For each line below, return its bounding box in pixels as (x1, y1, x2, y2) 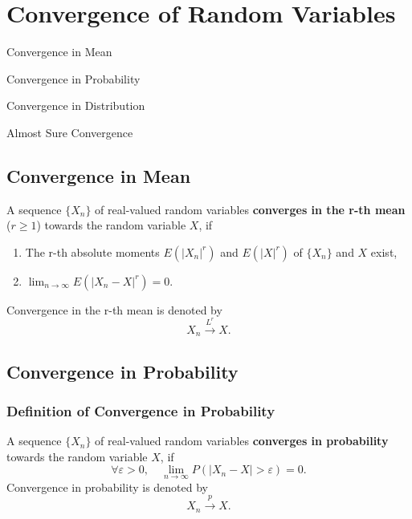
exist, (370, 243, 398, 260)
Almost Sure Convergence (6, 124, 133, 140)
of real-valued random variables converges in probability (95, 432, 389, 449)
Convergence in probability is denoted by (6, 478, 209, 495)
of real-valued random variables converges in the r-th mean (95, 201, 406, 217)
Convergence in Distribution (6, 97, 145, 114)
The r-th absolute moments (25, 243, 160, 260)
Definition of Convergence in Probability (6, 401, 275, 420)
